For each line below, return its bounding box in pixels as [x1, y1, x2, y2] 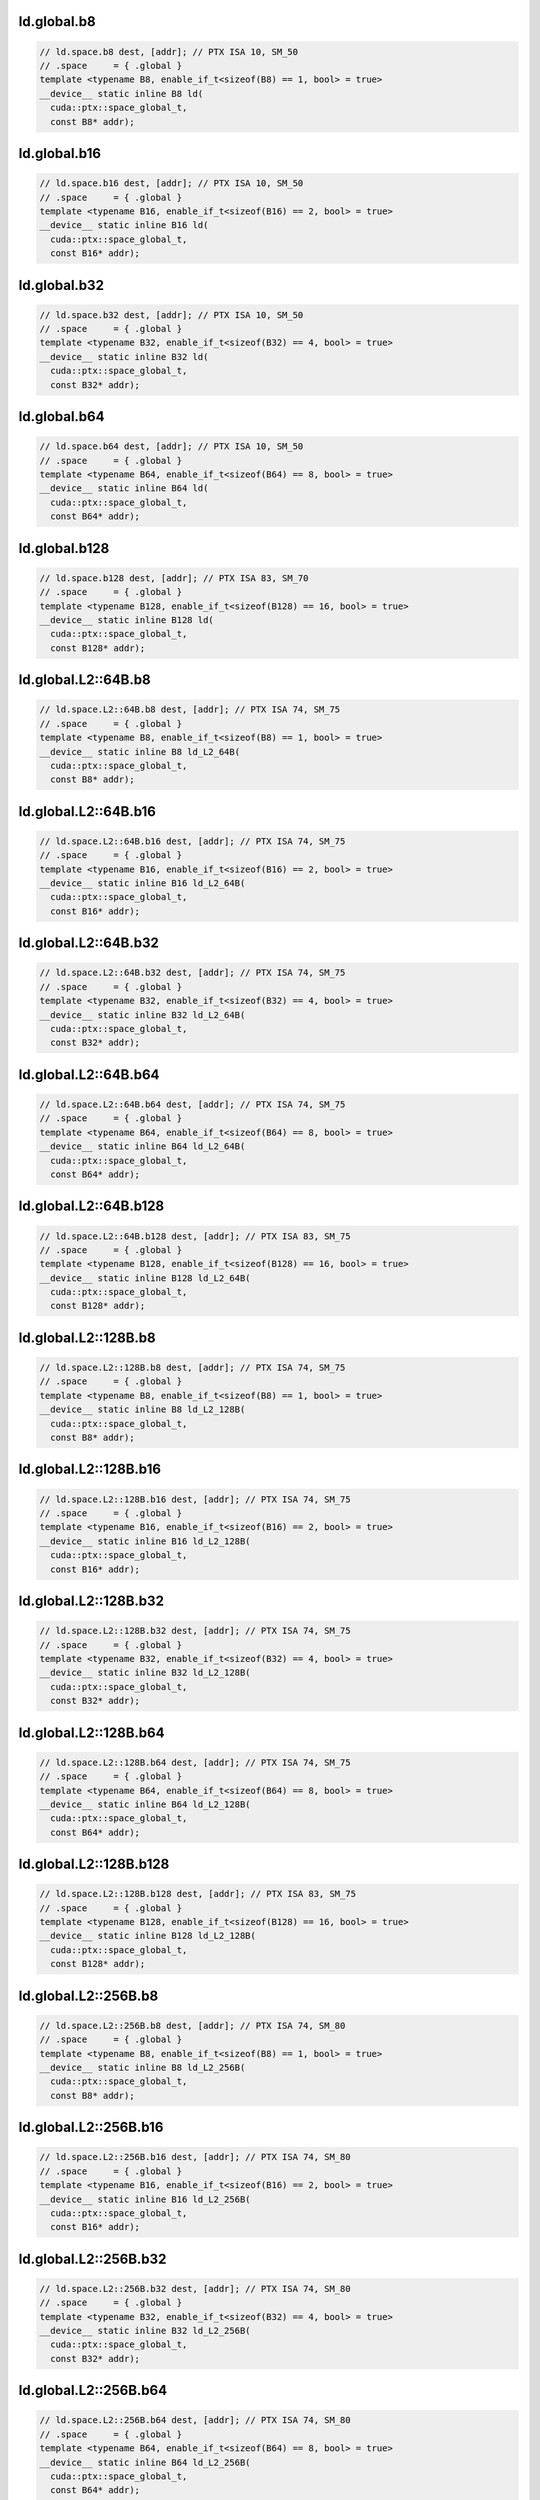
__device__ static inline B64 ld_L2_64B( [39, 1141, 246, 1152]
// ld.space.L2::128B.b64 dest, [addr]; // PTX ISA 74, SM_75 [39, 1756, 351, 1768]
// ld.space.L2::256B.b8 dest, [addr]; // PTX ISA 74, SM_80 [39, 2020, 346, 2031]
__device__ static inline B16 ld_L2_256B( [39, 2193, 251, 2205]
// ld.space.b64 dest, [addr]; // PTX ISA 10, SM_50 [39, 441, 304, 452]
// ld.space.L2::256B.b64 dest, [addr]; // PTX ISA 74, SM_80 [39, 2415, 351, 2426]
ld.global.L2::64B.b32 [18, 935, 160, 952]
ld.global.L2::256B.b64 [18, 2382, 168, 2399]
